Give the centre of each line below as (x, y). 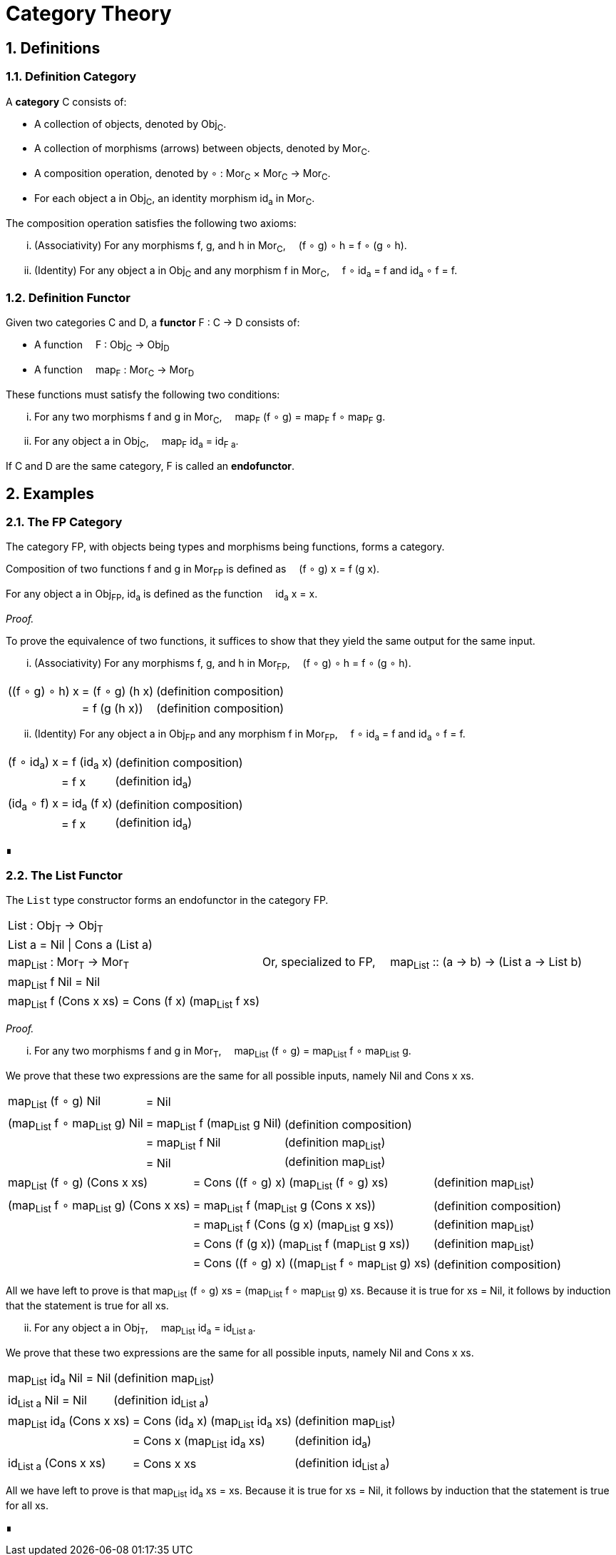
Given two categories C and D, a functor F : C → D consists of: (153, 323)
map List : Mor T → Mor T (69, 963)
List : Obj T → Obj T (56, 927)
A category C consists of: (66, 101)
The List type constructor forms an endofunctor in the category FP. (167, 900)
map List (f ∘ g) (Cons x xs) (78, 1184)
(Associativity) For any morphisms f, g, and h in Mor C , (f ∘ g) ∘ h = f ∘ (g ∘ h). (221, 246)
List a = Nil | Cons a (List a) (80, 945)
